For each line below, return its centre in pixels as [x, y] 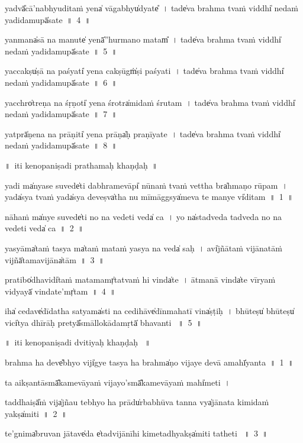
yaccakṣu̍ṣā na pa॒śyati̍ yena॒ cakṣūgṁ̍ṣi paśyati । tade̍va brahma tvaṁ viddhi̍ [144, 71]
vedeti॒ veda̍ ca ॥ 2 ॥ [44, 228]
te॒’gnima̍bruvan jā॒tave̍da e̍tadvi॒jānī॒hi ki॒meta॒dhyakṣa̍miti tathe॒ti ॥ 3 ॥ [136, 433]
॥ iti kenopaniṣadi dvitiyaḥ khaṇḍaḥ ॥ [78, 342]
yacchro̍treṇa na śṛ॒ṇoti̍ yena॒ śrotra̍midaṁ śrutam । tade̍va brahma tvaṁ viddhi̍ [150, 102]
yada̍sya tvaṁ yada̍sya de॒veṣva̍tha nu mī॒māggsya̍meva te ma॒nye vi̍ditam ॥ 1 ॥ [149, 197]
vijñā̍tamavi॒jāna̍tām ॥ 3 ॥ [54, 259]
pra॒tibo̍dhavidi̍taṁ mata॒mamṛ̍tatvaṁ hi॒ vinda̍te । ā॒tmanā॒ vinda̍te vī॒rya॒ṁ [140, 279]
